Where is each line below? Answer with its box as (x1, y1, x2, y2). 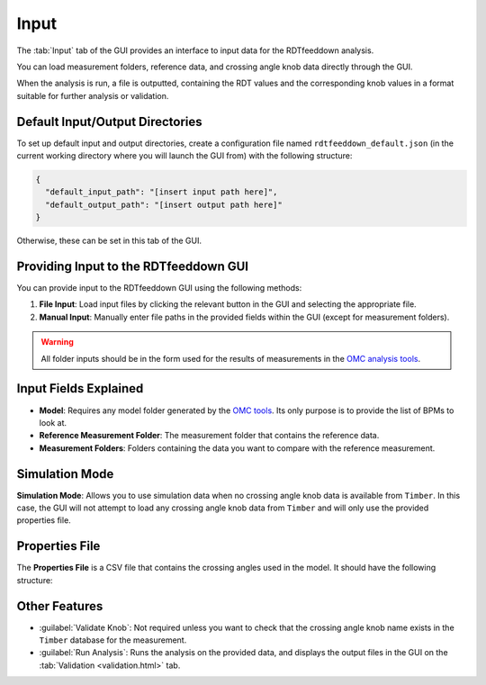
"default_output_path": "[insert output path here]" (45, 199, 283, 210)
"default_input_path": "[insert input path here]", (45, 187, 278, 197)
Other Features (16, 599, 103, 614)
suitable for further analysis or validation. (16, 90, 169, 101)
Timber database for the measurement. (39, 635, 187, 645)
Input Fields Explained (16, 381, 144, 396)
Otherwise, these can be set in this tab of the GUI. (16, 235, 202, 247)
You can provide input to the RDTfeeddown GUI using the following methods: (16, 283, 302, 293)
